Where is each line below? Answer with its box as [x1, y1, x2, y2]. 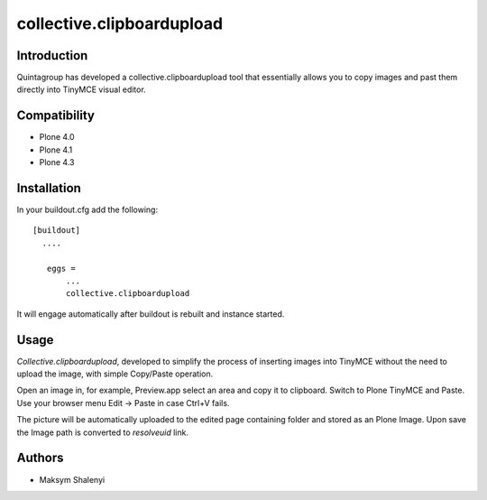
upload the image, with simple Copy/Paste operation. [16, 368, 214, 379]
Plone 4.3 [39, 157, 75, 168]
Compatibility [16, 108, 95, 124]
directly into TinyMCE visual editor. [16, 84, 146, 95]
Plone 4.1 [39, 144, 73, 155]
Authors [16, 450, 64, 466]
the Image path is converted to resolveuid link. [16, 427, 189, 438]
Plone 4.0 [39, 132, 76, 143]
